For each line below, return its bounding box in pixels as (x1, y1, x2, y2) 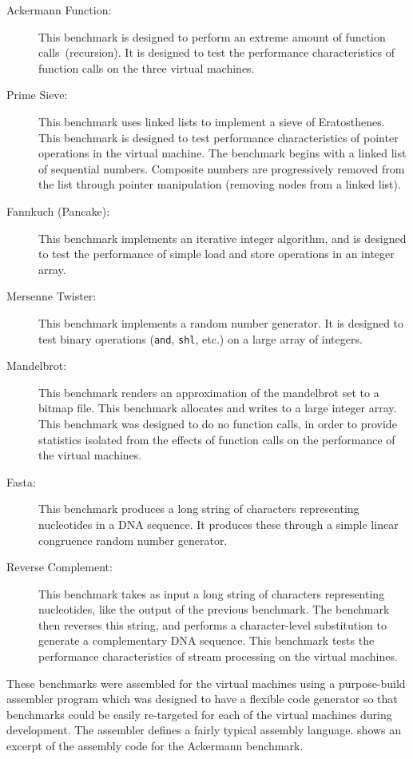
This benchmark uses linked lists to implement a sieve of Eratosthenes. (38, 113, 385, 129)
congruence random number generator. (38, 531, 228, 548)
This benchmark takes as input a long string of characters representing (38, 585, 385, 602)
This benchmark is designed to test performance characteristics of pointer (38, 129, 399, 145)
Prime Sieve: (6, 86, 68, 103)
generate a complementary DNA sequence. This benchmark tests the (38, 632, 375, 649)
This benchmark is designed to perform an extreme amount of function (38, 28, 386, 45)
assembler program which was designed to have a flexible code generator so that (6, 690, 398, 707)
